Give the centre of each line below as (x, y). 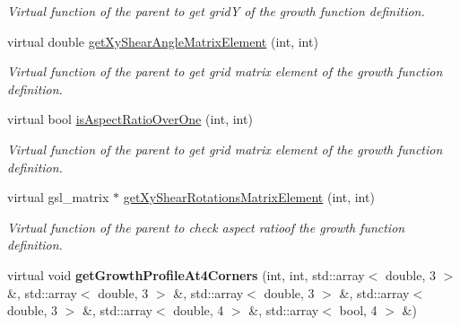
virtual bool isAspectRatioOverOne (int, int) (130, 119)
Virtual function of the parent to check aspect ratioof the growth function (206, 227)
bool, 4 (358, 310)
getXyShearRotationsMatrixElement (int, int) (249, 197)
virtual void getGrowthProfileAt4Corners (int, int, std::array (186, 274)
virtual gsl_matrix (58, 197)
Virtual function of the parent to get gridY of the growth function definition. (216, 11)
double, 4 (199, 310)
